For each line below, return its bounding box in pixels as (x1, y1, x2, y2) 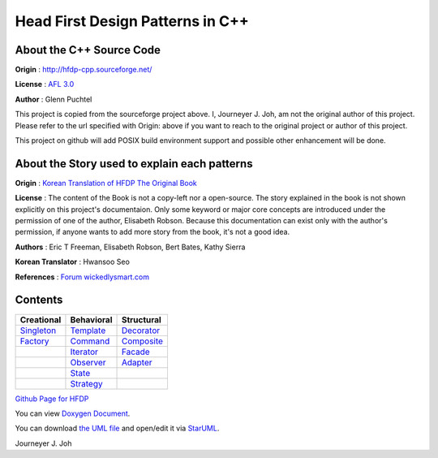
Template (70, 325, 106, 336)
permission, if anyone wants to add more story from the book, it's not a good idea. (15, 227, 290, 237)
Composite (121, 335, 164, 347)
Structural (121, 313, 161, 325)
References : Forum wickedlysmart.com (15, 272, 150, 282)
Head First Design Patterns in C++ (15, 12, 249, 30)
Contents (15, 293, 63, 307)
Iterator (70, 346, 99, 357)
